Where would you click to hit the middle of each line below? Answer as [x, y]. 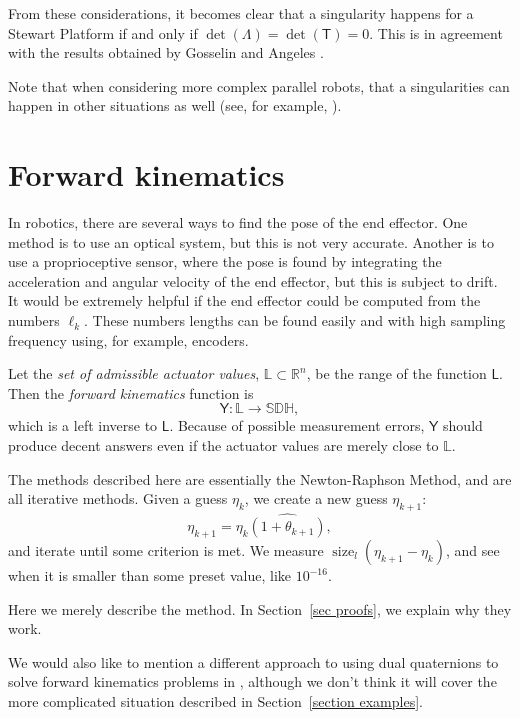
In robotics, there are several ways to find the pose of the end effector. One [238, 222]
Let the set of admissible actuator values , [134, 373]
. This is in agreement [436, 32]
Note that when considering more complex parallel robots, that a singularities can [259, 85]
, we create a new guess [316, 498]
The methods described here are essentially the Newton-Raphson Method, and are [260, 478]
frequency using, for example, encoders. [128, 339]
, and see [472, 550]
